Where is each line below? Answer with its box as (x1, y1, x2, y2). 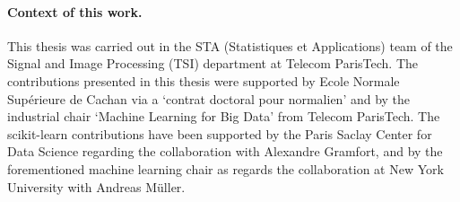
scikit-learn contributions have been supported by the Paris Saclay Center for (7, 124, 432, 143)
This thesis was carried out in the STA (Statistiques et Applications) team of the (7, 36, 453, 55)
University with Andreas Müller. (7, 177, 186, 196)
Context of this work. (7, 2, 143, 21)
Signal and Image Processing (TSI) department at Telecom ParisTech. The (7, 54, 419, 73)
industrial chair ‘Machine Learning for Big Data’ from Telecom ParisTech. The (7, 107, 440, 126)
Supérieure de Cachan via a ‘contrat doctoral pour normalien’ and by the (7, 89, 411, 108)
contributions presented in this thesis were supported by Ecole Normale (7, 71, 400, 90)
